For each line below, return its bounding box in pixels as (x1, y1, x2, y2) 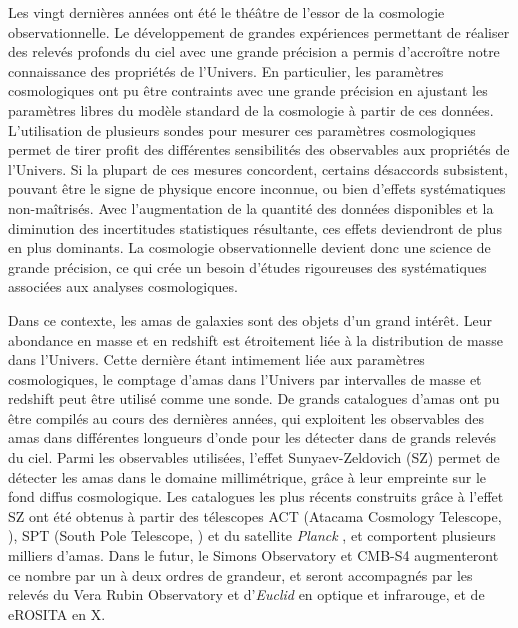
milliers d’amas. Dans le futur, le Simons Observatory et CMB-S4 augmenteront (8, 545, 499, 566)
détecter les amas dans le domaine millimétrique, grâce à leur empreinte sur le (8, 466, 487, 487)
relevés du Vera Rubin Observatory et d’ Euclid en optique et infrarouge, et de (8, 584, 485, 605)
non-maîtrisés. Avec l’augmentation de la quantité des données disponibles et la (8, 197, 494, 218)
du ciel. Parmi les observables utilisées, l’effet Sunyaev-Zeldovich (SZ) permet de (8, 447, 500, 468)
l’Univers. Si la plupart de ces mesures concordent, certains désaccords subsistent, (8, 158, 508, 179)
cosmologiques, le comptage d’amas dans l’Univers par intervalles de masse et (8, 368, 482, 389)
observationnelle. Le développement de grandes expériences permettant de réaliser (8, 21, 510, 42)
